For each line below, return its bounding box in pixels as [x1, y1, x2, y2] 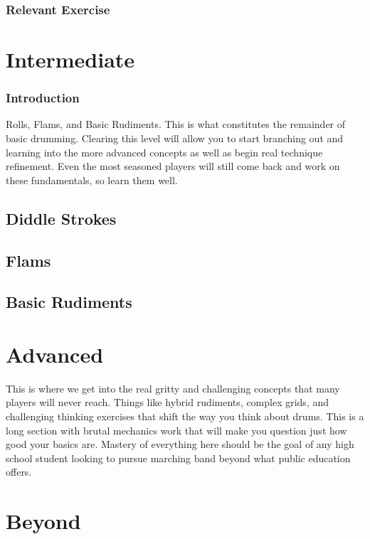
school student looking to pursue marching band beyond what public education [6, 450, 351, 465]
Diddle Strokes [6, 207, 117, 229]
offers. [6, 464, 32, 479]
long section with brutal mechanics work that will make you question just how [6, 422, 347, 437]
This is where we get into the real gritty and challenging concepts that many [6, 380, 340, 395]
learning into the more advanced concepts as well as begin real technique [6, 144, 323, 159]
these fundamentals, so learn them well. [6, 172, 178, 187]
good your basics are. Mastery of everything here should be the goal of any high [6, 437, 354, 452]
